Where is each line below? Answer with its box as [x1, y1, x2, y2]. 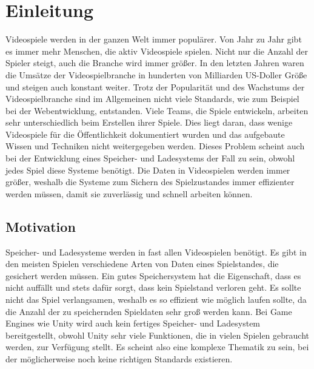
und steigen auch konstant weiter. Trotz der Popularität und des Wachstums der [5, 80, 305, 93]
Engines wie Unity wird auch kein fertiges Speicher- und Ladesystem [5, 317, 261, 330]
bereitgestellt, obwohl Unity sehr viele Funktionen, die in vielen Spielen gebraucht [5, 328, 310, 341]
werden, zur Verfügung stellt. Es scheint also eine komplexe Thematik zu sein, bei [5, 340, 309, 353]
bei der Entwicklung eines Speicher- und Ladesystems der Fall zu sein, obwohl [5, 152, 295, 164]
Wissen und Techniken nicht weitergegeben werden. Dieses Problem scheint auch [5, 140, 305, 152]
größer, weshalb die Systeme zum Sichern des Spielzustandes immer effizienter [5, 175, 295, 188]
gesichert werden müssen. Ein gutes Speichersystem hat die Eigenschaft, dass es [5, 269, 301, 282]
